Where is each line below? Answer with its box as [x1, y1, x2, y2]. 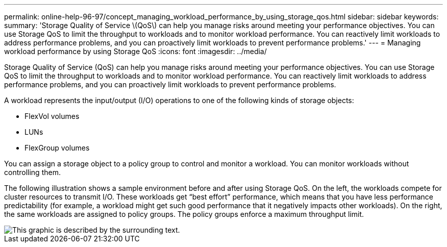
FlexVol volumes [24, 112, 80, 120]
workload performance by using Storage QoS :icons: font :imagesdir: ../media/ [4, 47, 267, 56]
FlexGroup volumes [24, 143, 90, 152]
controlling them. [4, 168, 61, 177]
